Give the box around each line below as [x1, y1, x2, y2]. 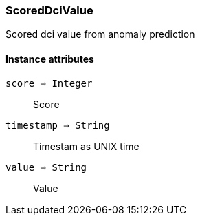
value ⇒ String [5, 161, 87, 173]
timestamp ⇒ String [5, 119, 110, 131]
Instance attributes [5, 52, 94, 65]
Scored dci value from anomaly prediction [5, 28, 195, 41]
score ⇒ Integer [5, 77, 93, 89]
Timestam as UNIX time [33, 140, 140, 152]
